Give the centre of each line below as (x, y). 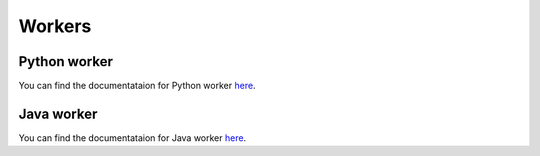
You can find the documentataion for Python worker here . (137, 86)
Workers (55, 26)
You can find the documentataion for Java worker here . (132, 137)
